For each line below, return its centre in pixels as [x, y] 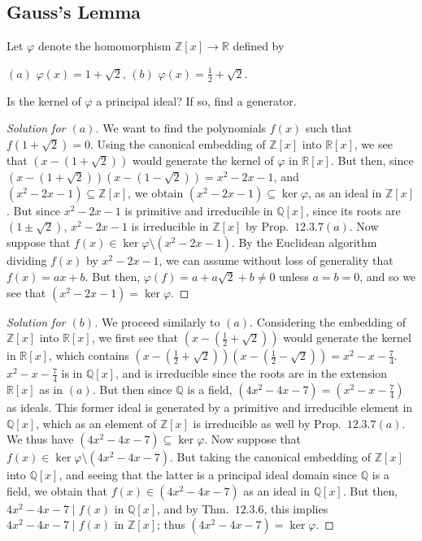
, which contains [89, 355]
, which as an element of [96, 423]
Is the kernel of [44, 100]
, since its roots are [353, 210]
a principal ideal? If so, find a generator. [196, 100]
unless [294, 276]
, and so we [388, 276]
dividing [27, 260]
